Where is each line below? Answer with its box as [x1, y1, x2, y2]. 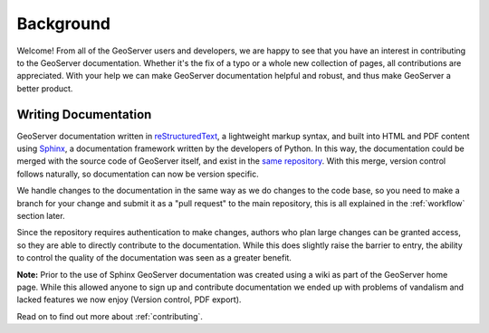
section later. [16, 210, 65, 221]
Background [16, 14, 110, 33]
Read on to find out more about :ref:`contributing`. [16, 310, 204, 321]
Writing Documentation [16, 107, 152, 122]
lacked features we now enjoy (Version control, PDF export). [16, 294, 242, 305]
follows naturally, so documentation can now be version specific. [16, 168, 260, 179]
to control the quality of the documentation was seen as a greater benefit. [16, 252, 292, 263]
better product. [16, 82, 73, 94]
